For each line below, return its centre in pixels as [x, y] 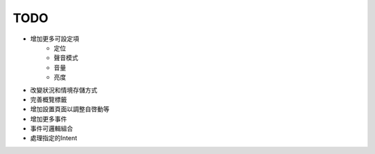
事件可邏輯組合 [51, 128]
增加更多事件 [49, 119]
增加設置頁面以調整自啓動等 [70, 109]
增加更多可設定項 [55, 39]
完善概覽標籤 [49, 99]
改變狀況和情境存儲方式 [64, 90]
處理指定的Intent [54, 138]
